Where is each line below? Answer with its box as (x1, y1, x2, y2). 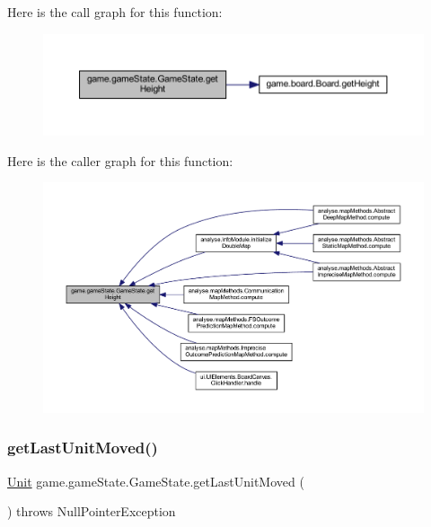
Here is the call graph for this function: (7, 3, 223, 21)
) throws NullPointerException (7, 502, 176, 521)
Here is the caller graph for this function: (7, 151, 233, 170)
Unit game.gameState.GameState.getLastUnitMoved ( (7, 471, 304, 490)
